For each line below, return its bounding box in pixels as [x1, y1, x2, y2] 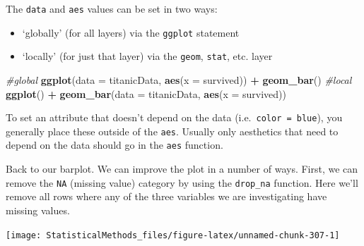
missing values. [6, 202, 70, 217]
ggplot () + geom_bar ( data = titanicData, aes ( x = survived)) [6, 86, 286, 101]
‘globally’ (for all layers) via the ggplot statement [22, 25, 240, 39]
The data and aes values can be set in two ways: [6, 1, 218, 16]
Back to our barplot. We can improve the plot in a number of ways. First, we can [6, 161, 358, 176]
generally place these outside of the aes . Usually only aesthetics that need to [6, 123, 339, 138]
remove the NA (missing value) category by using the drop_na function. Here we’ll [6, 175, 358, 190]
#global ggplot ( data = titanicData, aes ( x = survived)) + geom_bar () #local [6, 72, 352, 87]
